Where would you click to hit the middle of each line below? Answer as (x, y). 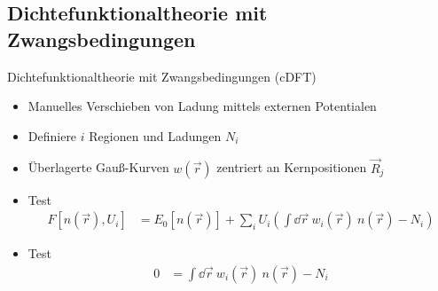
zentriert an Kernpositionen (292, 167)
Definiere (52, 135)
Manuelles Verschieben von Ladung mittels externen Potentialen (202, 106)
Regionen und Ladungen (155, 135)
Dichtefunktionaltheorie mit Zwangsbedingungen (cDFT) (162, 76)
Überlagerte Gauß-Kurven (98, 167)
